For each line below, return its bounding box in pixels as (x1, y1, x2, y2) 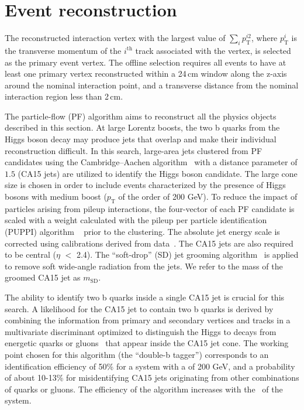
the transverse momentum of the (5, 44, 122, 56)
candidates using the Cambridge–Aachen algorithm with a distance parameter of (5, 156, 298, 168)
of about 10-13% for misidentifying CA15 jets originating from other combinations (5, 371, 299, 384)
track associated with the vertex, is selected (135, 44, 291, 56)
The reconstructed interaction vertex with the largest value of (5, 32, 226, 44)
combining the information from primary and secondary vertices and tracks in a (5, 314, 291, 326)
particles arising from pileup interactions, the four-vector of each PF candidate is (5, 202, 295, 214)
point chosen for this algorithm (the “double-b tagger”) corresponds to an (5, 348, 269, 360)
